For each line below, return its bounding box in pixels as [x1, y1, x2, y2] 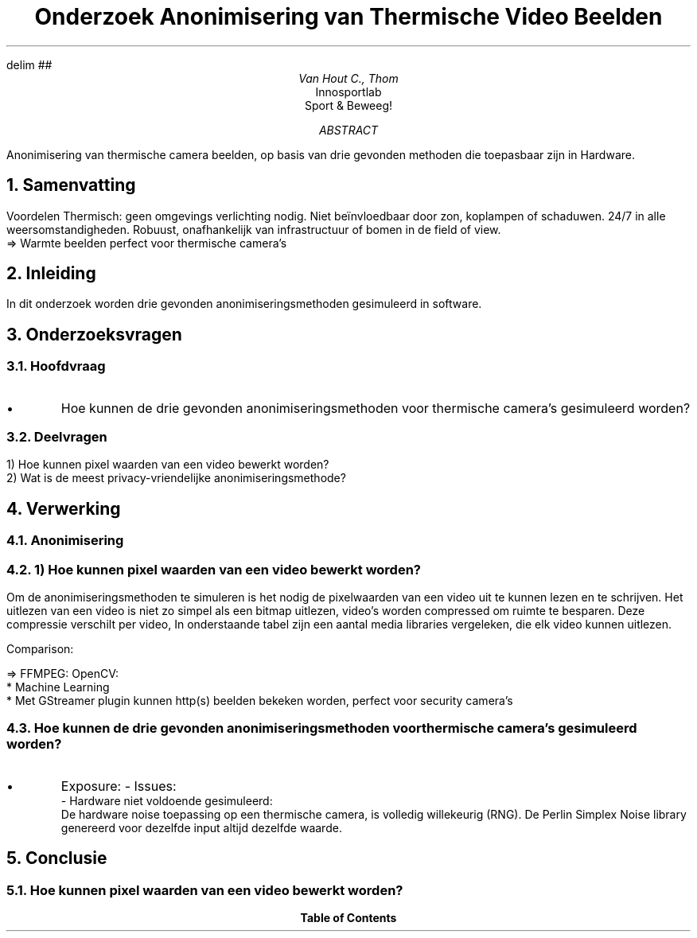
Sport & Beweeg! [304, 98, 393, 112]
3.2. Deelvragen [6, 429, 107, 446]
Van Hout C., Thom [298, 71, 399, 85]
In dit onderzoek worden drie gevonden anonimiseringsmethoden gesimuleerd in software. [6, 297, 482, 311]
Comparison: [6, 642, 74, 656]
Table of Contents [300, 910, 397, 924]
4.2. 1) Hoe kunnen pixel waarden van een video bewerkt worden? [6, 561, 422, 578]
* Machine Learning [6, 680, 110, 694]
